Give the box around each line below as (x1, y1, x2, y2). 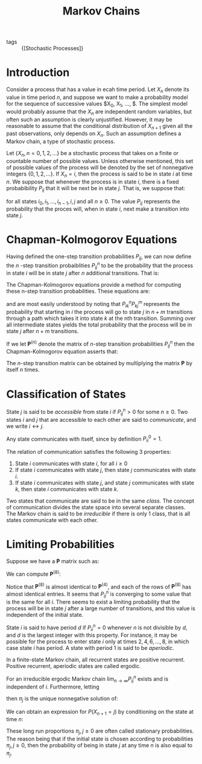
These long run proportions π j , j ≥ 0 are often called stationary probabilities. (6, 727, 194, 736)
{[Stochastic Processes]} (21, 45, 84, 52)
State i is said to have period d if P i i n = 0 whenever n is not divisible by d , (6, 623, 188, 632)
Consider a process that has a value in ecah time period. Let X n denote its (6, 86, 190, 94)
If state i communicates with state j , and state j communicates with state (14, 479, 195, 486)
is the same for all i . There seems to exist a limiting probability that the (6, 598, 180, 605)
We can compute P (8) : (6, 569, 62, 578)
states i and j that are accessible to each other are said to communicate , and (6, 416, 197, 423)
